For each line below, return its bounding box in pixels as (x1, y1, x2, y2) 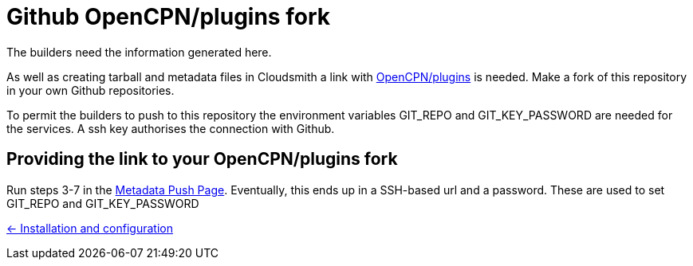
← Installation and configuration (6, 221, 173, 235)
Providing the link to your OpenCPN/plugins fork (6, 149, 398, 170)
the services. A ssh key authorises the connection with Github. (6, 121, 335, 135)
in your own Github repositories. (6, 83, 175, 97)
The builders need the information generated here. (6, 45, 272, 59)
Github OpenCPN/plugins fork (6, 3, 330, 30)
